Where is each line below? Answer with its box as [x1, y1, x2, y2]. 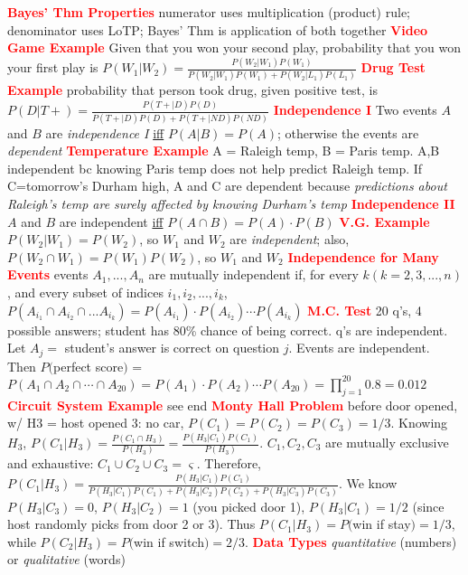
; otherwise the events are [277, 123, 419, 142]
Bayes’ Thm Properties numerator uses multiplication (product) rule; [7, 3, 410, 21]
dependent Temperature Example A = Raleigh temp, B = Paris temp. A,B [7, 141, 440, 160]
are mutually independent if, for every [148, 265, 359, 284]
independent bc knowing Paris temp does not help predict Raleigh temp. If [7, 158, 423, 177]
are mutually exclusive [324, 433, 449, 451]
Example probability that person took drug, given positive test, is [7, 80, 379, 99]
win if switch [134, 532, 204, 551]
